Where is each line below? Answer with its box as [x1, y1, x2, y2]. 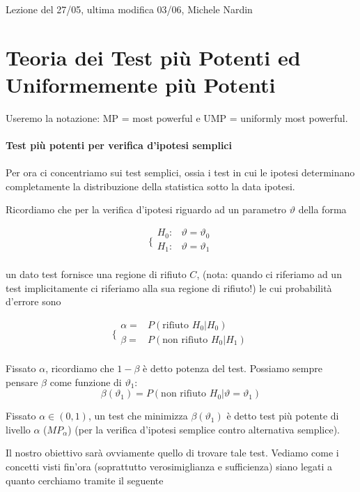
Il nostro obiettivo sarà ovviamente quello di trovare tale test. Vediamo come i [6, 445, 339, 460]
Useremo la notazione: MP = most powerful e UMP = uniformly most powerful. [6, 110, 348, 125]
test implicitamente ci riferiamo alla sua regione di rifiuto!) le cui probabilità [6, 280, 332, 295]
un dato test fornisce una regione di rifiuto [6, 267, 187, 282]
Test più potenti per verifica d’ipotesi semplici [6, 138, 232, 153]
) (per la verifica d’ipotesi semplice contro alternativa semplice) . [68, 422, 341, 436]
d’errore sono [6, 294, 61, 309]
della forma [298, 202, 347, 217]
